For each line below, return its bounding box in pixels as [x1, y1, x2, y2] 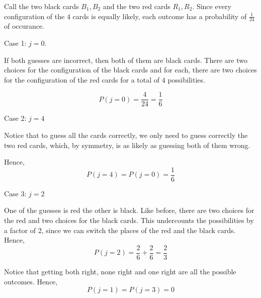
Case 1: [4, 38, 27, 48]
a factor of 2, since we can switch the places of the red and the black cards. [4, 225, 236, 235]
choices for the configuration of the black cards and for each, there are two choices [4, 64, 257, 75]
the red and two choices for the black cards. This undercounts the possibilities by [4, 215, 254, 226]
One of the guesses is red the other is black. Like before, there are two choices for [4, 205, 254, 215]
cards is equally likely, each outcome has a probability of [72, 11, 247, 21]
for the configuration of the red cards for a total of [4, 74, 160, 85]
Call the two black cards [4, 1, 79, 11]
